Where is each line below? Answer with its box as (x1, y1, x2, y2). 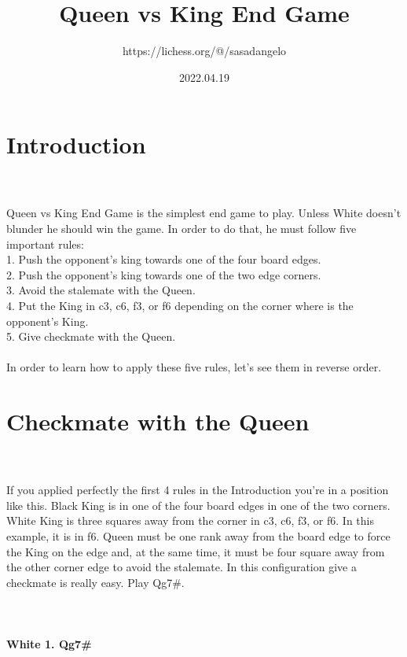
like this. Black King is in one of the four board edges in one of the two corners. (6, 496, 390, 513)
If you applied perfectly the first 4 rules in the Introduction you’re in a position (6, 482, 389, 498)
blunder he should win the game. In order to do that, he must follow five (6, 220, 357, 237)
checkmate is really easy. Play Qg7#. (6, 574, 185, 590)
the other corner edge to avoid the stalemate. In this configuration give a (6, 559, 357, 575)
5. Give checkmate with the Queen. (6, 328, 176, 345)
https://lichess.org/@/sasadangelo (122, 42, 287, 59)
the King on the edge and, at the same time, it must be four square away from (6, 543, 385, 559)
